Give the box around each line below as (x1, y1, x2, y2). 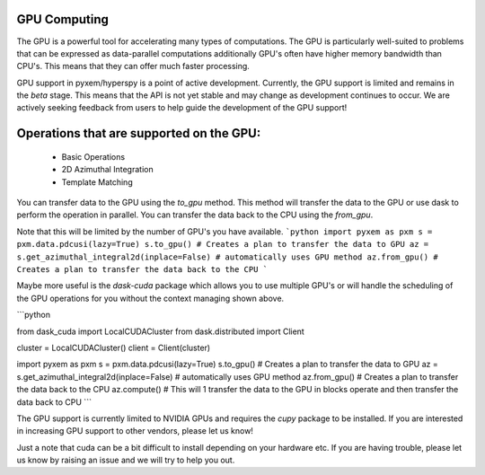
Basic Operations (61, 151, 126, 162)
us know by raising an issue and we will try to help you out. (16, 454, 235, 466)
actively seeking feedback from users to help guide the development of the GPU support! (16, 102, 348, 113)
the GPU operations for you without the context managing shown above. (16, 293, 285, 303)
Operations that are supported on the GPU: (16, 126, 261, 141)
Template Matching (61, 176, 134, 188)
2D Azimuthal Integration (61, 164, 154, 175)
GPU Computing (16, 12, 110, 27)
